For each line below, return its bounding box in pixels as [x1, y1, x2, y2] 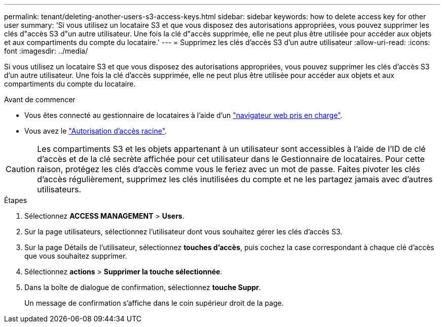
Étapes [4, 196, 27, 205]
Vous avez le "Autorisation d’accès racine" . [24, 127, 167, 135]
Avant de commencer [4, 95, 76, 104]
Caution [6, 164, 35, 174]
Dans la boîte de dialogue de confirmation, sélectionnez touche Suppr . [24, 283, 261, 292]
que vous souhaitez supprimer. [24, 252, 127, 260]
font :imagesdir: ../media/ [4, 47, 88, 55]
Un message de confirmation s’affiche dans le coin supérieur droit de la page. [24, 299, 284, 307]
